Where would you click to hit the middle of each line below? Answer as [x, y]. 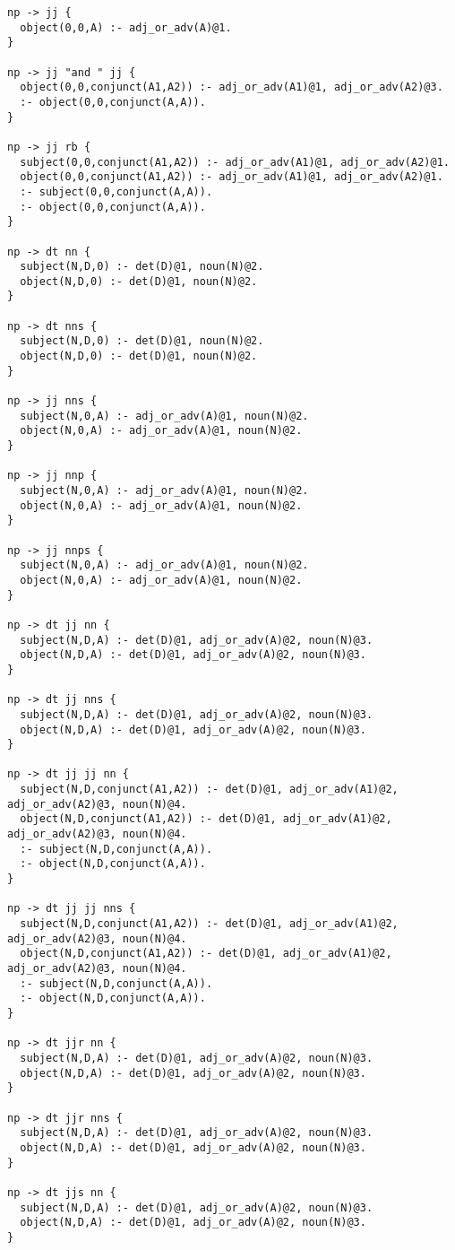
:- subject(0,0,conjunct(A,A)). [116, 191]
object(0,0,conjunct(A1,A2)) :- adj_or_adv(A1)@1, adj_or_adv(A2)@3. [232, 87]
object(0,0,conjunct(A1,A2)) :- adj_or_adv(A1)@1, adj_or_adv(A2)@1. [232, 177]
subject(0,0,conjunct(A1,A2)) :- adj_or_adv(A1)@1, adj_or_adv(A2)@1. [235, 162]
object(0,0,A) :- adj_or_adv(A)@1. [126, 27]
